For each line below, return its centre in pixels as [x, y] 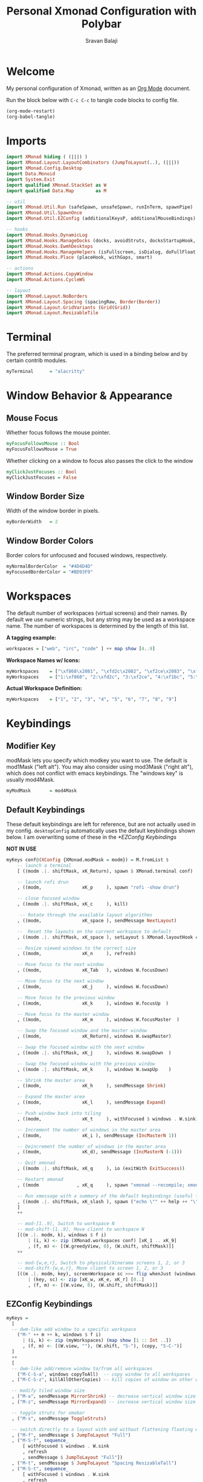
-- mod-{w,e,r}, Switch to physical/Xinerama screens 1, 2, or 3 [101, 1263]
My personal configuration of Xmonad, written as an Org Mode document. [98, 88]
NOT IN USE [21, 849]
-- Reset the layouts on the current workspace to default [94, 931]
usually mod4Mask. [31, 780]
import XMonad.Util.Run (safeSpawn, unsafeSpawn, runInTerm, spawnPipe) [100, 207]
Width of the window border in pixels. [53, 511]
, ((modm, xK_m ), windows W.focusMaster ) [98, 1020]
